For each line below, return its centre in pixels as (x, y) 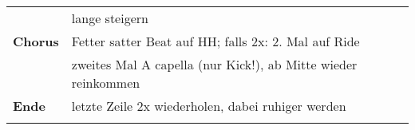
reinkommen (106, 83)
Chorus (36, 41)
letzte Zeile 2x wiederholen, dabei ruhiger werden (209, 106)
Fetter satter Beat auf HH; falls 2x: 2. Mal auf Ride (215, 41)
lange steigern (110, 18)
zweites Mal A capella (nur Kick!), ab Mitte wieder (214, 64)
